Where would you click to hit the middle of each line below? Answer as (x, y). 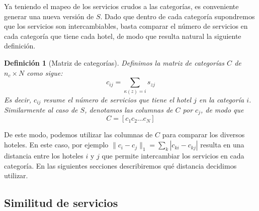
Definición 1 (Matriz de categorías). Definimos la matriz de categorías (114, 62)
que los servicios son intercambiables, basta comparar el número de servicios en (126, 26)
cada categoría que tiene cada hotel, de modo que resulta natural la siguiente (123, 36)
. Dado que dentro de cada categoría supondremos (178, 16)
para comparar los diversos (203, 135)
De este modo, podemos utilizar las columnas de (78, 135)
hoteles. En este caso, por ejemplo (56, 145)
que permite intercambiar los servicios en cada (173, 156)
